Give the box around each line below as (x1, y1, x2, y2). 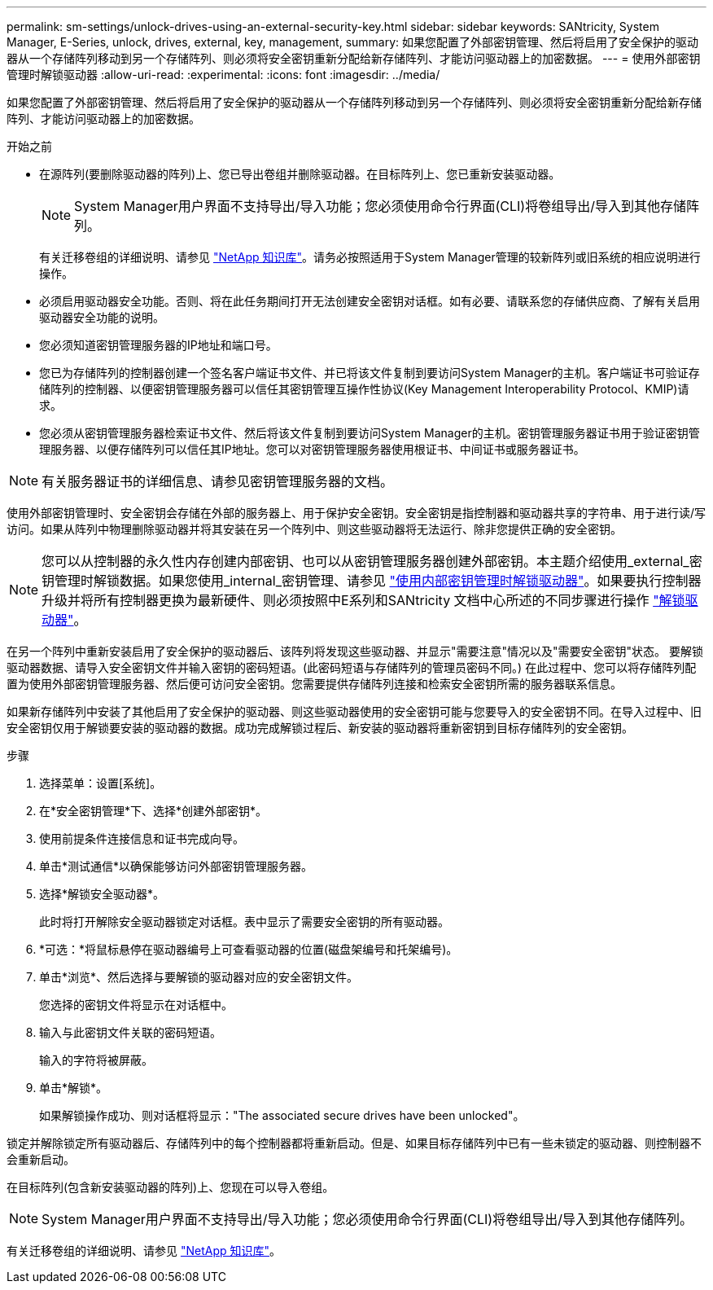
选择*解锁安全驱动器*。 (39, 887, 165, 901)
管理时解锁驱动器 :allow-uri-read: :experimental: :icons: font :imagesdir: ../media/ (7, 68, 440, 81)
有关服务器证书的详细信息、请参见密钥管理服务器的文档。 (42, 473, 394, 489)
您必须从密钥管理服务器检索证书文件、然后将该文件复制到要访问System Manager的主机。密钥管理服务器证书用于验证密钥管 (39, 426, 700, 440)
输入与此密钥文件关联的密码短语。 (39, 1025, 221, 1039)
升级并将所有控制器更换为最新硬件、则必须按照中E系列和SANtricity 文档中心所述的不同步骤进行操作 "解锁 (42, 592, 685, 608)
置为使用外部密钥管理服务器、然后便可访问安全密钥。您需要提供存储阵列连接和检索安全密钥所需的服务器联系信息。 (7, 677, 622, 691)
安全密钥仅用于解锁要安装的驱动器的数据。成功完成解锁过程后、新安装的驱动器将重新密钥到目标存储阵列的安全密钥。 (7, 721, 633, 735)
